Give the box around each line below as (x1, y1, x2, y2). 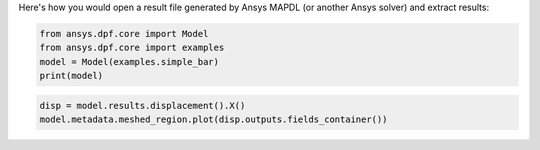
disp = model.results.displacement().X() (39, 100, 246, 111)
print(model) (39, 70, 104, 82)
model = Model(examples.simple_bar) (39, 56, 220, 67)
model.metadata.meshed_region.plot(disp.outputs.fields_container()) (39, 114, 388, 125)
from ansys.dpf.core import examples (39, 42, 225, 54)
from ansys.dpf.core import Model (39, 28, 209, 39)
